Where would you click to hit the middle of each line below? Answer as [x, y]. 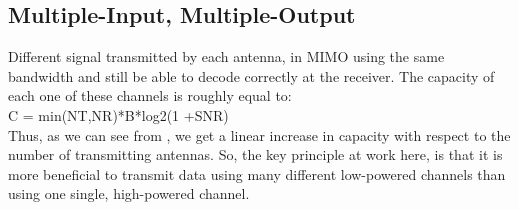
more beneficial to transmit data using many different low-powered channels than [257, 173]
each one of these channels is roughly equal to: [150, 95]
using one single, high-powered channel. [129, 193]
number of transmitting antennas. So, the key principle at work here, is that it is [255, 154]
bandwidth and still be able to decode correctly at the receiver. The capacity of [251, 75]
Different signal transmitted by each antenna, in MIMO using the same [226, 56]
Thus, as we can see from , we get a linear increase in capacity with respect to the [259, 134]
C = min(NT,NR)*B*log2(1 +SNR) [118, 114]
